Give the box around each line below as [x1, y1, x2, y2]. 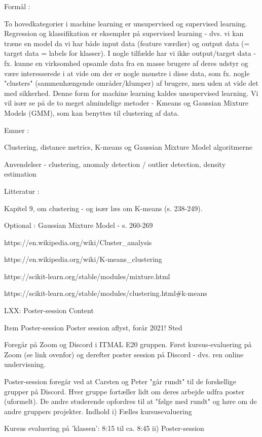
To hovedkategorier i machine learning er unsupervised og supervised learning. [4, 18, 247, 28]
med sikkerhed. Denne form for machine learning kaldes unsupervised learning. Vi [4, 87, 258, 98]
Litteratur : [4, 185, 40, 196]
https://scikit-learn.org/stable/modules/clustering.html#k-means [4, 288, 207, 298]
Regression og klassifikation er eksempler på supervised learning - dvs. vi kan [4, 28, 244, 39]
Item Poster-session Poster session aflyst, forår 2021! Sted [4, 322, 182, 332]
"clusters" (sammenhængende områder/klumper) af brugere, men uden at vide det [4, 78, 258, 88]
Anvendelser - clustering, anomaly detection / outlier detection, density [4, 158, 226, 169]
